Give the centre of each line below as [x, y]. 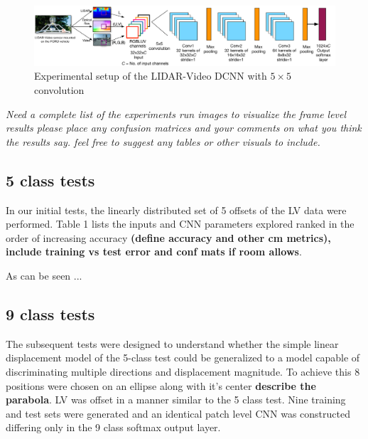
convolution [59, 90]
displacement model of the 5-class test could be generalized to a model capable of [183, 358]
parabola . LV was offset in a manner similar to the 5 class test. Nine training [176, 400]
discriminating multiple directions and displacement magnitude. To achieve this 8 [183, 371]
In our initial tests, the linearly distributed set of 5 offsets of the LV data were [176, 210]
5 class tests [50, 180]
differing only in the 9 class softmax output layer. [113, 427]
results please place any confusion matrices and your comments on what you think [184, 128]
